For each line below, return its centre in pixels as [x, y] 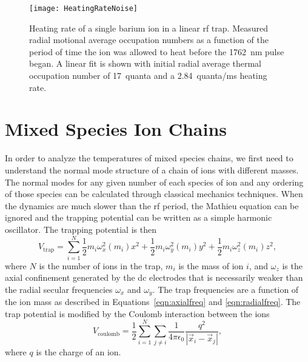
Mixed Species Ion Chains [116, 129]
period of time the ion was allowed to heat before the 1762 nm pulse [157, 51]
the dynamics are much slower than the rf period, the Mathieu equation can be [152, 205]
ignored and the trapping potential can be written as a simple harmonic [139, 217]
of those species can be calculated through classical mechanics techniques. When [154, 194]
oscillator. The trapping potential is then [81, 229]
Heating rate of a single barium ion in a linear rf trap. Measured [149, 28]
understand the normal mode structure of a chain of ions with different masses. [152, 169]
